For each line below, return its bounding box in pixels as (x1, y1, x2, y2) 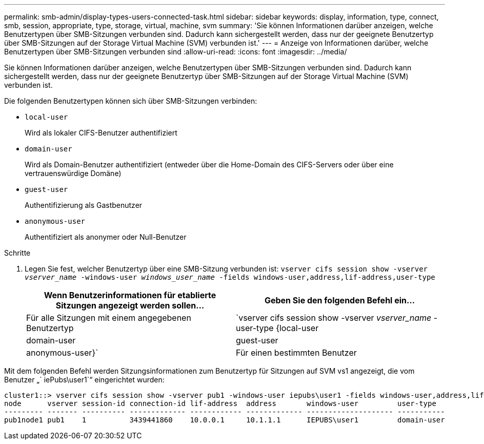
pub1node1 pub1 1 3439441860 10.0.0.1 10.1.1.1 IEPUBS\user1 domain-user (4, 416, 445, 424)
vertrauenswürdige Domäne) (25, 169, 122, 178)
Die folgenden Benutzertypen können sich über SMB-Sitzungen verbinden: (4, 96, 257, 105)
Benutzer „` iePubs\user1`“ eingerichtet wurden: (4, 375, 165, 384)
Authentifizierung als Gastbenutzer (25, 201, 143, 209)
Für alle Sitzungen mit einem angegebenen (26, 313, 191, 323)
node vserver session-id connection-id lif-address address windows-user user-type (4, 399, 436, 408)
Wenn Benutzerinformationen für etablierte (44, 290, 216, 300)
